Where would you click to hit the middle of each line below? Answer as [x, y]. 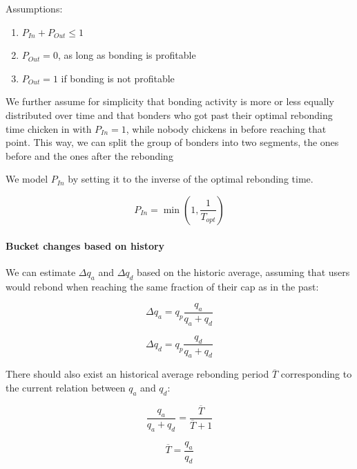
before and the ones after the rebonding [89, 155]
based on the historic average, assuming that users [243, 272]
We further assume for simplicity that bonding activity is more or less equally [170, 101]
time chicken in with [49, 128]
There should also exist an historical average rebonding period [137, 374]
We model [27, 179]
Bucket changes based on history [85, 245]
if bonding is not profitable [118, 78]
